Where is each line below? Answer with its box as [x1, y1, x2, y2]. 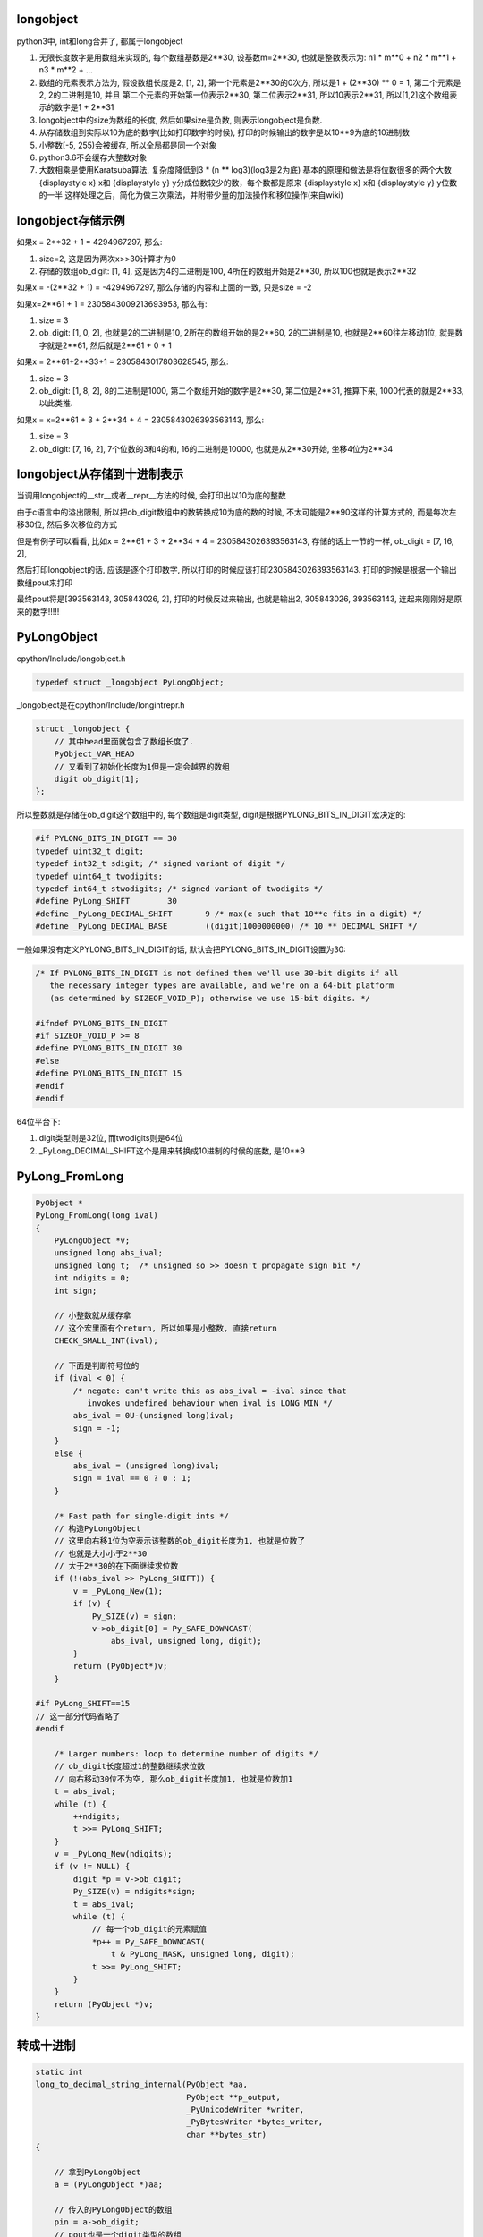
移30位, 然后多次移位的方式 [16, 519, 118, 530]
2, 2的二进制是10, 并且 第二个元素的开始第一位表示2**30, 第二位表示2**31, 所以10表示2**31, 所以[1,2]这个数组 [38, 89, 450, 100]
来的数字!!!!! [16, 606, 60, 617]
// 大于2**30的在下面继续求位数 [54, 1561, 179, 1571]
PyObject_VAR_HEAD [54, 749, 135, 760]
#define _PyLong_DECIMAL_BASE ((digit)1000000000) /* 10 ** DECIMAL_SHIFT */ [35, 922, 418, 931]
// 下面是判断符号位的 [54, 1360, 140, 1371]
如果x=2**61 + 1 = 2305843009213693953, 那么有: [16, 298, 208, 309]
